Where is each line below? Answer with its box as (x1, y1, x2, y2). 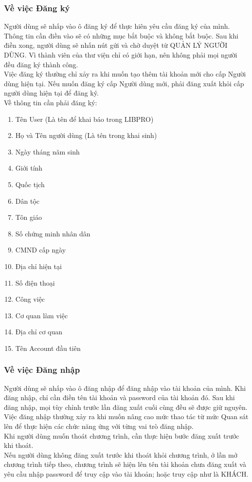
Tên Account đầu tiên (15, 343, 81, 353)
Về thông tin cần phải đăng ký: (4, 97, 97, 107)
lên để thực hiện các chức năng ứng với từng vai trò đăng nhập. (4, 421, 194, 431)
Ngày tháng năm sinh (15, 146, 80, 156)
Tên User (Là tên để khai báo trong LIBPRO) (15, 114, 154, 124)
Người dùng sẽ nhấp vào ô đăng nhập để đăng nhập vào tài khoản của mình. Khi (4, 383, 246, 393)
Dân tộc (15, 195, 39, 206)
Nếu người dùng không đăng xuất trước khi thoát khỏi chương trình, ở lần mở (4, 449, 237, 460)
